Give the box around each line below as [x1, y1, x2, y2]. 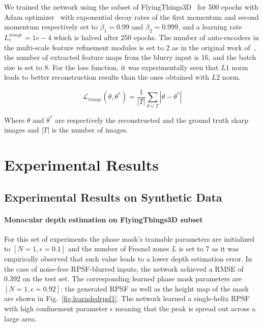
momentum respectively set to [4, 21, 98, 32]
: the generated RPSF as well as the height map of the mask [61, 283, 249, 293]
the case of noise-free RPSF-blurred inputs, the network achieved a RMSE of [4, 263, 244, 274]
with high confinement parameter [4, 303, 108, 314]
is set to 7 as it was [179, 243, 239, 254]
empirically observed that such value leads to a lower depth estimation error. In [4, 253, 252, 264]
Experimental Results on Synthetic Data [4, 189, 222, 205]
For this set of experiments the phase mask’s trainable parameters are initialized [4, 233, 255, 244]
